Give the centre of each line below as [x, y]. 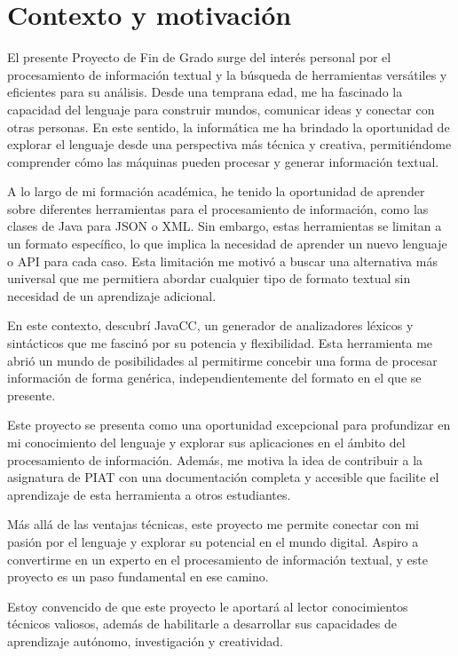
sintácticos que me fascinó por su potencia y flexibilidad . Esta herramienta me [220, 343]
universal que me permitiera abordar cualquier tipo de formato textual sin [209, 278]
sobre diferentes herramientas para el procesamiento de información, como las [218, 208]
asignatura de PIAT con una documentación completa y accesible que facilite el [223, 477]
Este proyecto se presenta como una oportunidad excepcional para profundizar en [229, 425]
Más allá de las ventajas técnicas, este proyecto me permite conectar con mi [213, 524]
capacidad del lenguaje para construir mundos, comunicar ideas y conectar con [221, 109]
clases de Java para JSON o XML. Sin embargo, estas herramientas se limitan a [225, 226]
